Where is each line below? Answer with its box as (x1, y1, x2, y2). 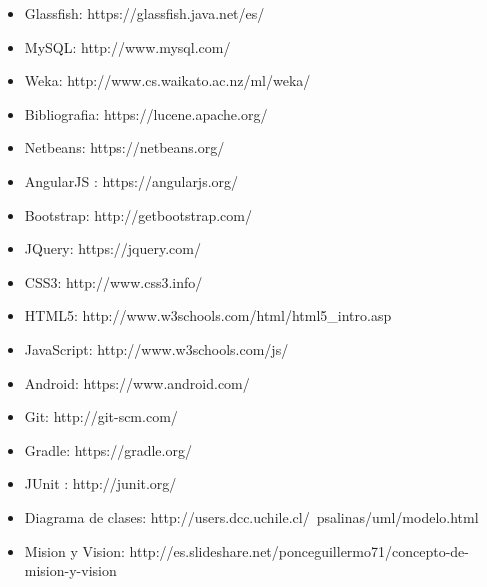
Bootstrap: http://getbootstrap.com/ (24, 204, 252, 225)
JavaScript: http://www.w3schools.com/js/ (24, 338, 289, 359)
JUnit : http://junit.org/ (24, 473, 177, 494)
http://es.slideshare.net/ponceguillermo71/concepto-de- (129, 540, 470, 561)
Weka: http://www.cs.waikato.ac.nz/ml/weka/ (24, 70, 311, 91)
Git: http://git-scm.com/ (24, 406, 178, 427)
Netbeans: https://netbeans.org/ (24, 137, 225, 158)
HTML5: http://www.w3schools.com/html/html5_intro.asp (24, 305, 392, 326)
